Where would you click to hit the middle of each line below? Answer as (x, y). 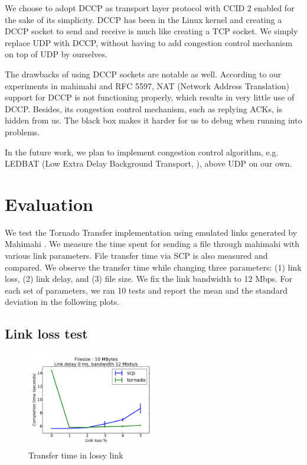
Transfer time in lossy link (76, 455)
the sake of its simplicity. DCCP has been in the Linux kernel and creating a (143, 19)
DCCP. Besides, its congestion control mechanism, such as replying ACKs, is (143, 108)
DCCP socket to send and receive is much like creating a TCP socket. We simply (151, 31)
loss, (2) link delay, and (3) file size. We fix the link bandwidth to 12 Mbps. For (149, 279)
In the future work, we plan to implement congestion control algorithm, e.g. (142, 152)
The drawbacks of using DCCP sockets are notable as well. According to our (143, 74)
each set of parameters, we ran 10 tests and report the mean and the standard (146, 290)
